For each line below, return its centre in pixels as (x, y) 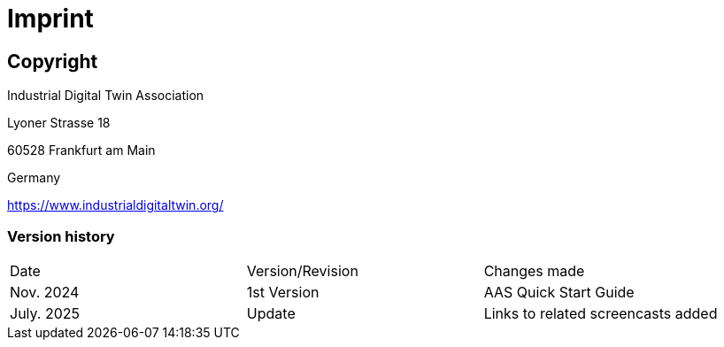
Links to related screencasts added (601, 313)
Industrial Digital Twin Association (106, 96)
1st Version (283, 292)
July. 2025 (45, 313)
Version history (61, 236)
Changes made (534, 270)
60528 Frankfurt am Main (81, 150)
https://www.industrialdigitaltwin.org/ (116, 205)
